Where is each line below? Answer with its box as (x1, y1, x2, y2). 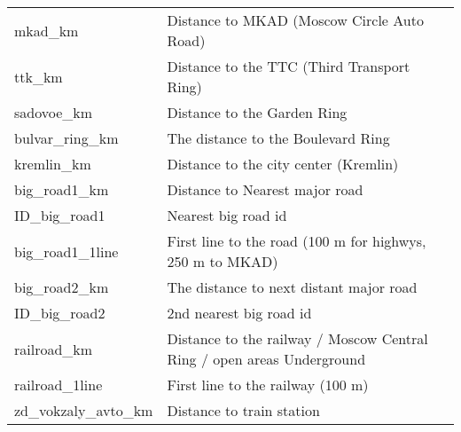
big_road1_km (14, 179, 109, 200)
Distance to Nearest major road (167, 179, 363, 200)
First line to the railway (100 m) (167, 374, 369, 395)
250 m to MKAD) (167, 251, 278, 271)
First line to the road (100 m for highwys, (167, 231, 426, 251)
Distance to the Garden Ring (167, 102, 348, 122)
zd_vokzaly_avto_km (14, 400, 153, 420)
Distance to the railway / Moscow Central (167, 328, 428, 349)
